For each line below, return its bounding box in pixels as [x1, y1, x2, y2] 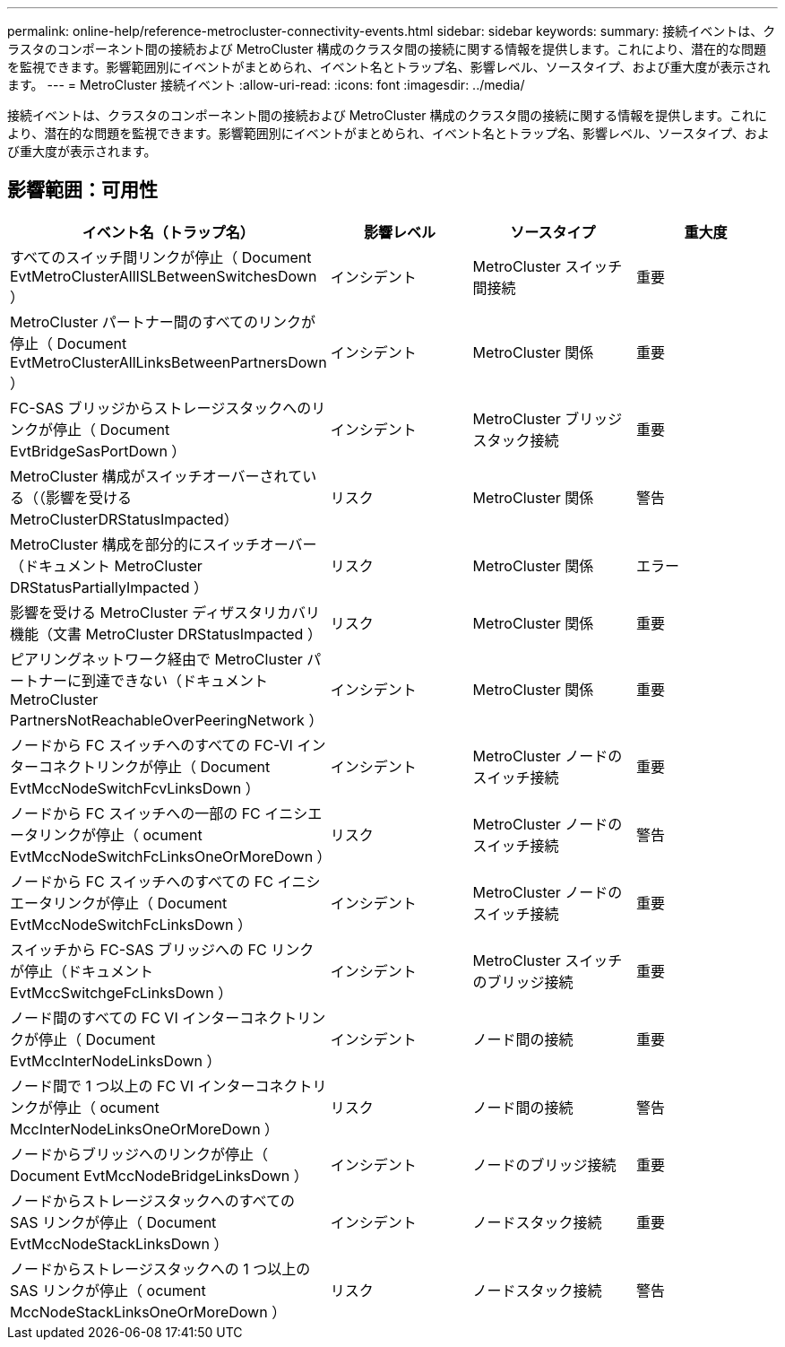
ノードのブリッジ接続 [472, 1155, 617, 1174]
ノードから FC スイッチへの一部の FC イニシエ [10, 804, 323, 822]
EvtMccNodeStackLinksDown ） [10, 1234, 229, 1253]
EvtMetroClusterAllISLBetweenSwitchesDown [10, 266, 317, 285]
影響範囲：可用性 [7, 178, 158, 202]
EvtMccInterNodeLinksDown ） [10, 1051, 221, 1070]
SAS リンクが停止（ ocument [10, 1281, 206, 1299]
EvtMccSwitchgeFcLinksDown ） [10, 983, 233, 1002]
